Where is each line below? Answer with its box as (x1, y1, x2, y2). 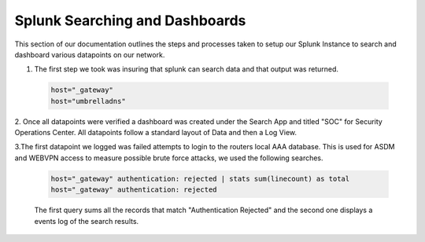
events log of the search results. (34, 216, 139, 225)
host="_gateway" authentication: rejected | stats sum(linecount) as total (50, 174, 350, 183)
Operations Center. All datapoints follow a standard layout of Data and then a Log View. (14, 128, 297, 137)
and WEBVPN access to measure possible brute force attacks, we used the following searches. (14, 153, 323, 163)
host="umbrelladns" (50, 97, 126, 105)
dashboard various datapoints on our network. (14, 49, 165, 59)
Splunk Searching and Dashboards (14, 12, 246, 29)
